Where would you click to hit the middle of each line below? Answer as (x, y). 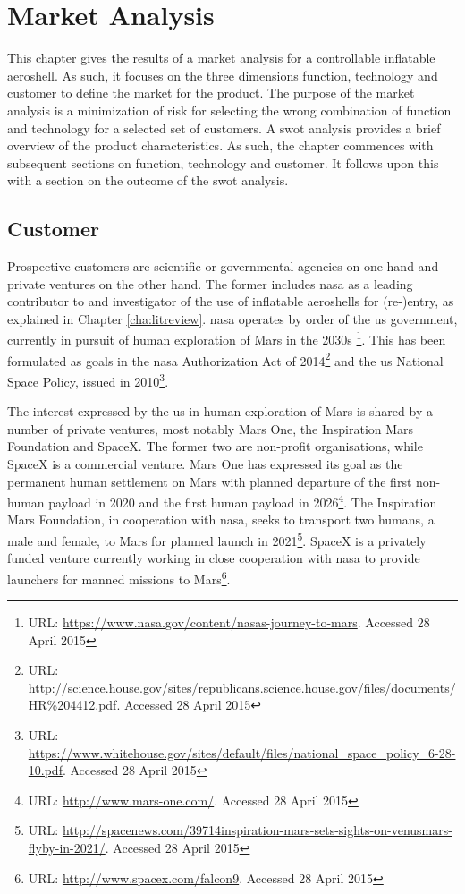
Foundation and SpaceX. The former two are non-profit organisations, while (215, 446)
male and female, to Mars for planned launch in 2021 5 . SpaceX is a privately (217, 539)
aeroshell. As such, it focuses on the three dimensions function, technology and (223, 75)
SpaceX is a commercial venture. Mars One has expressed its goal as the (205, 463)
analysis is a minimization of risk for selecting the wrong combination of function (229, 110)
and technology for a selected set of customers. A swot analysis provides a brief (224, 128)
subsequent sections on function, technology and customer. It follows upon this (223, 162)
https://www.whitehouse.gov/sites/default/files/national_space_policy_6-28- (242, 752)
